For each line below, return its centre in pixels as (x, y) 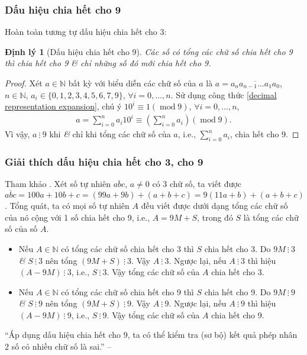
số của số (21, 229)
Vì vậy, (17, 134)
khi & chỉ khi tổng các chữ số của (110, 134)
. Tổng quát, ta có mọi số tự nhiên (67, 206)
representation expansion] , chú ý (63, 106)
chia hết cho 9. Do (237, 291)
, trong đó (215, 217)
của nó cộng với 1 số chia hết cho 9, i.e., (77, 217)
